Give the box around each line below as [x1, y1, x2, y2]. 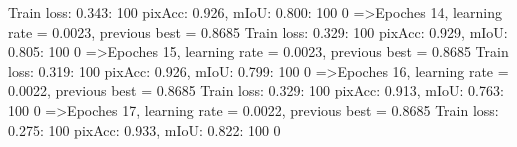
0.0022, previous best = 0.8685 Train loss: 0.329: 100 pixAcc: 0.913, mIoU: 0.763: [8, 80, 504, 101]
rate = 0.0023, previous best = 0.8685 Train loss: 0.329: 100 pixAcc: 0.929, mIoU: [8, 21, 508, 42]
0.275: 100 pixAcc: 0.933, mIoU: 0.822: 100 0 [8, 119, 281, 140]
